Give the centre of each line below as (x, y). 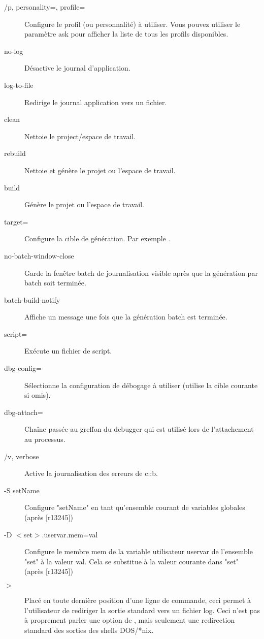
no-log (14, 51)
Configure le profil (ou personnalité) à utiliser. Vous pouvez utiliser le (133, 24)
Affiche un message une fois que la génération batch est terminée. (126, 317)
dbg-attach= (24, 412)
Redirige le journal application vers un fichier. (96, 102)
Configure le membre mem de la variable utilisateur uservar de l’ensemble (139, 551)
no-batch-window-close (39, 255)
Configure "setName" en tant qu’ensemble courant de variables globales (135, 507)
